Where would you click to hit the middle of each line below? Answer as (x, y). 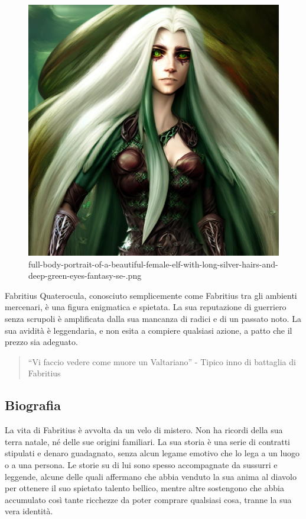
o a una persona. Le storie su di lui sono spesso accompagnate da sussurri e (141, 464)
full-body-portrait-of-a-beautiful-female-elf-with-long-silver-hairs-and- (153, 264)
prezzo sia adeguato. (41, 342)
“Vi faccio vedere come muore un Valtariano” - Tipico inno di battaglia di (162, 361)
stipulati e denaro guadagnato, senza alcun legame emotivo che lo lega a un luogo (152, 453)
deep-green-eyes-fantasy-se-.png (85, 275)
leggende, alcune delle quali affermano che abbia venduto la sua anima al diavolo (151, 476)
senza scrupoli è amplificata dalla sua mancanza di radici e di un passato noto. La (153, 318)
